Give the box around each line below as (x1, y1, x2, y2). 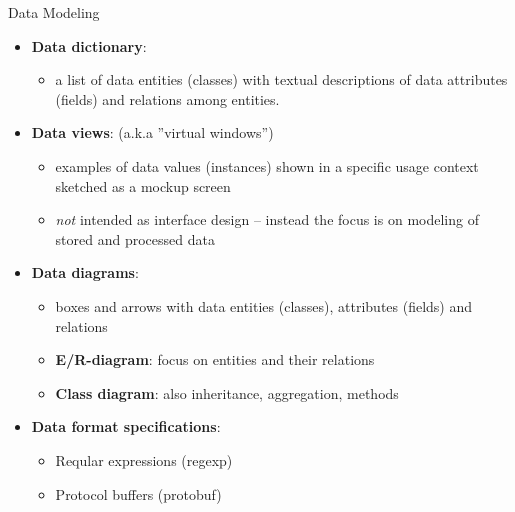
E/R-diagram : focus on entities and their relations (55, 349, 375, 370)
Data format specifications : (31, 416, 221, 437)
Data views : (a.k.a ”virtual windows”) (31, 122, 274, 143)
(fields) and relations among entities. (55, 88, 280, 109)
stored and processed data (55, 228, 215, 249)
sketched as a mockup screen (55, 175, 231, 196)
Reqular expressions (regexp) (55, 449, 233, 470)
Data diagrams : (31, 262, 139, 283)
